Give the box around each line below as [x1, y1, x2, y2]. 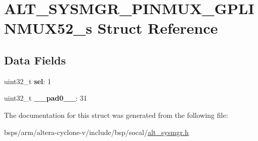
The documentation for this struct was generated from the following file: [4, 109, 228, 120]
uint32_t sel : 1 [4, 76, 51, 86]
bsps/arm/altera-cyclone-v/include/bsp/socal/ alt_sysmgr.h [4, 126, 189, 137]
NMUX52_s [4, 18, 93, 38]
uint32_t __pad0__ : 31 [4, 93, 88, 103]
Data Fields [4, 52, 66, 67]
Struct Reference [97, 18, 218, 38]
